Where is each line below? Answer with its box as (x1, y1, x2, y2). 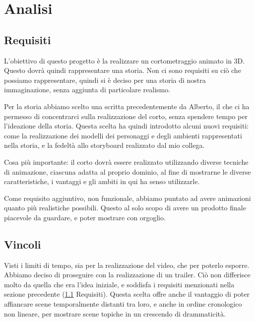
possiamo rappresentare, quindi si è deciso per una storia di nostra (4, 74, 206, 85)
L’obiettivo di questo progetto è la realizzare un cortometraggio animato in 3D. (4, 55, 245, 65)
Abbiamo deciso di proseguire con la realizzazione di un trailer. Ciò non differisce (4, 269, 251, 280)
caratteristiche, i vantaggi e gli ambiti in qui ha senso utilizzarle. (4, 176, 200, 187)
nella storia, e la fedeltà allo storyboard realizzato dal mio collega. (4, 140, 205, 150)
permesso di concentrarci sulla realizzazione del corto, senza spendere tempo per (4, 111, 248, 121)
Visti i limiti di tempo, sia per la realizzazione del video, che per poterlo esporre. (4, 259, 250, 270)
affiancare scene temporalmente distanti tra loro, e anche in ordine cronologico (4, 299, 242, 309)
